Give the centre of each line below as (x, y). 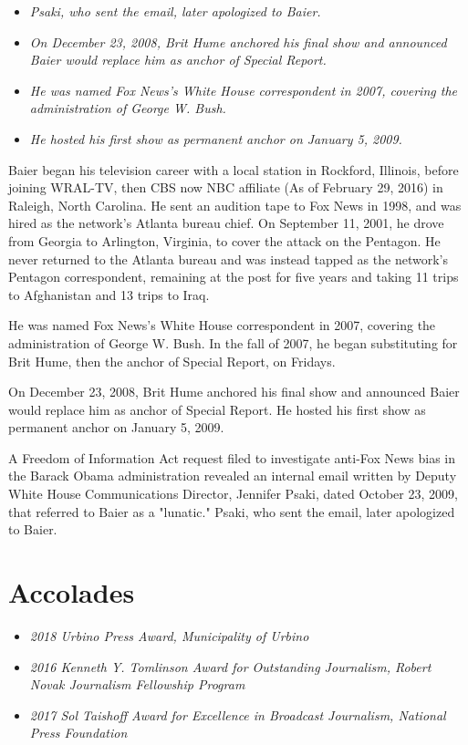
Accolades (72, 592)
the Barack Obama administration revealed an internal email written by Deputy (233, 476)
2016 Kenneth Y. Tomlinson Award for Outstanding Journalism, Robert (230, 666)
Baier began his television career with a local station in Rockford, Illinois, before (234, 169)
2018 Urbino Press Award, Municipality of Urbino (169, 635)
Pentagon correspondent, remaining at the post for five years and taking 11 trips (234, 277)
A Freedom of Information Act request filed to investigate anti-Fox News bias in (232, 457)
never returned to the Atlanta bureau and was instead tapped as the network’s (228, 259)
